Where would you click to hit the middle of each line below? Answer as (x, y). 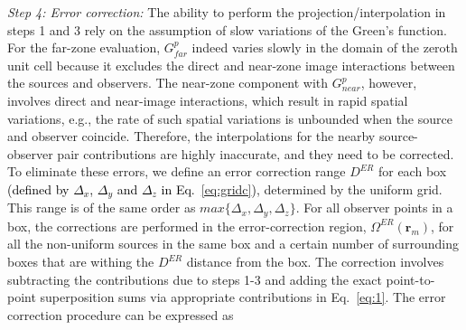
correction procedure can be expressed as (121, 314)
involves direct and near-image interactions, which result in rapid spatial (208, 100)
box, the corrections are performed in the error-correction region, (187, 226)
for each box (412, 171)
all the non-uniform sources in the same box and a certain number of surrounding (233, 244)
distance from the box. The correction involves (315, 262)
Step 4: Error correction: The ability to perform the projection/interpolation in (227, 12)
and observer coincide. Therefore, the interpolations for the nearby (191, 136)
